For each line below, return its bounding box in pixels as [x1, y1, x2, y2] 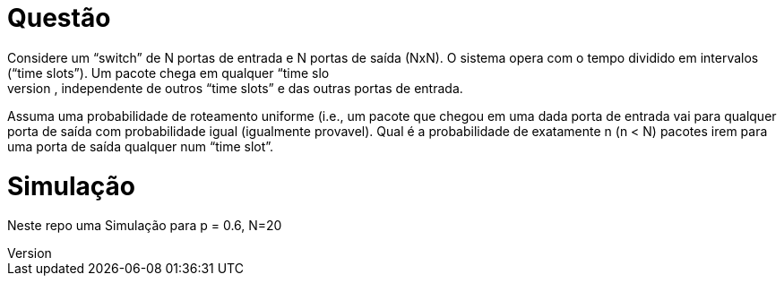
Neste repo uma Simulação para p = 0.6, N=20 [7, 218, 282, 234]
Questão [7, 3, 111, 33]
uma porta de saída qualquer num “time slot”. [7, 138, 274, 154]
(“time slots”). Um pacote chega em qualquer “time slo [7, 64, 330, 81]
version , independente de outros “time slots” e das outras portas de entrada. [7, 80, 463, 96]
